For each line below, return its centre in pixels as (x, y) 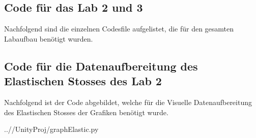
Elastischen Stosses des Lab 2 (83, 81)
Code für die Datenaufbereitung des (101, 66)
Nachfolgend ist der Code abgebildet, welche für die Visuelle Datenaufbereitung (128, 102)
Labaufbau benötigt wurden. (49, 38)
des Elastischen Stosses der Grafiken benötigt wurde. (86, 112)
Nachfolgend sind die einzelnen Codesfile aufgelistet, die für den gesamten (119, 29)
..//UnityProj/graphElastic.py (51, 129)
